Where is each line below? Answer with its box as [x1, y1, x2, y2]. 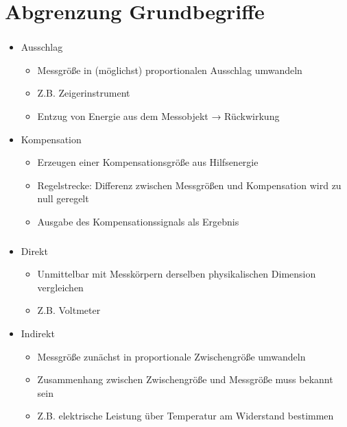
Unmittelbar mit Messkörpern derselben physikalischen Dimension [37, 267, 316, 281]
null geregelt [37, 191, 89, 206]
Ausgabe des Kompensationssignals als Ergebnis [37, 215, 239, 229]
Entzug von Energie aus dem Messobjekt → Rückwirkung [37, 109, 280, 123]
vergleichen [37, 280, 84, 294]
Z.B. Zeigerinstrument [37, 86, 130, 100]
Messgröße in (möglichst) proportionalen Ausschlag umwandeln [37, 62, 302, 77]
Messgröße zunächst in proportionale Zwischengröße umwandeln [37, 349, 306, 363]
